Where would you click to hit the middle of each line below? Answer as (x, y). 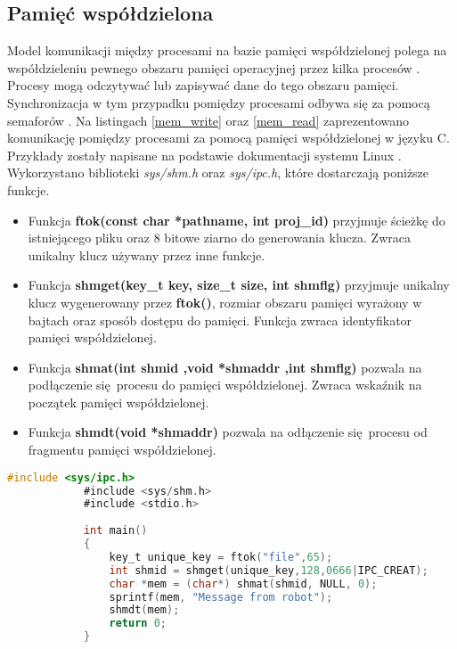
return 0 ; (138, 624)
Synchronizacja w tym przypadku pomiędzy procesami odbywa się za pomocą (219, 102)
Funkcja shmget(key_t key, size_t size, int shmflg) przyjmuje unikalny (239, 285)
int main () (115, 531)
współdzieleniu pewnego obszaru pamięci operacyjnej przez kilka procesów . (214, 67)
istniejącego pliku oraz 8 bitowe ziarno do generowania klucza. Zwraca (219, 238)
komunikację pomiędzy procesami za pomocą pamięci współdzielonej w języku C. (228, 138)
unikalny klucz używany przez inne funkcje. (147, 255)
